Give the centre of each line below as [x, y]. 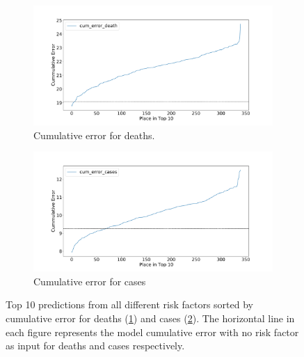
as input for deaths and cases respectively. [95, 346]
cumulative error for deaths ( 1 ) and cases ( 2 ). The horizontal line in [150, 318]
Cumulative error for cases [90, 281]
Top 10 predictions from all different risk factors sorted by [129, 304]
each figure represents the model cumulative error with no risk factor [152, 332]
